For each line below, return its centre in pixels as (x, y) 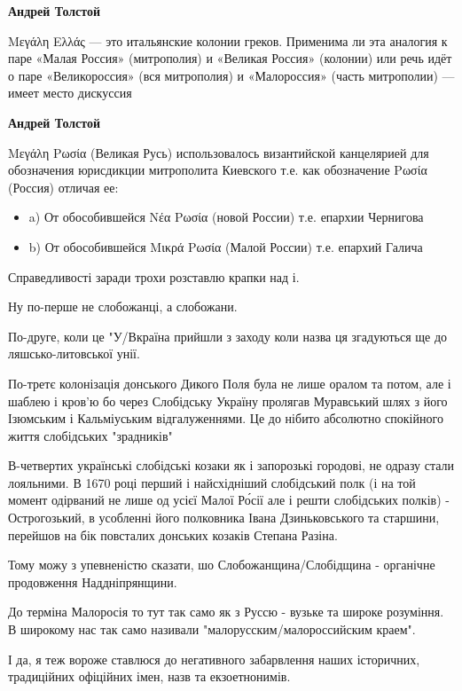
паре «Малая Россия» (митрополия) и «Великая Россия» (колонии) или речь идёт (230, 58)
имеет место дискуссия (70, 93)
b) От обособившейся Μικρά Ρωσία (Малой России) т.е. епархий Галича (226, 246)
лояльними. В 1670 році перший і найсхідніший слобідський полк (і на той (212, 482)
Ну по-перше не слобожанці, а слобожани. (123, 306)
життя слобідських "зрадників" (90, 435)
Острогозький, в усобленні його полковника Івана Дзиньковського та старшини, (224, 518)
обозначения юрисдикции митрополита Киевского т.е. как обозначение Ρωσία (218, 170)
